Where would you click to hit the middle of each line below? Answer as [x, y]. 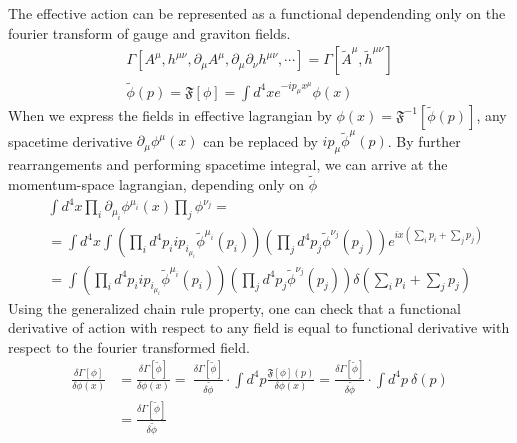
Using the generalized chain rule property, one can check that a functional [234, 307]
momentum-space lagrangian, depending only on [156, 184]
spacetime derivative [70, 140]
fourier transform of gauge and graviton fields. [149, 32]
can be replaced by [260, 140]
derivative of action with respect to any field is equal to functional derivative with [259, 327]
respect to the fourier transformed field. [129, 346]
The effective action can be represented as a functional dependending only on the [257, 13]
